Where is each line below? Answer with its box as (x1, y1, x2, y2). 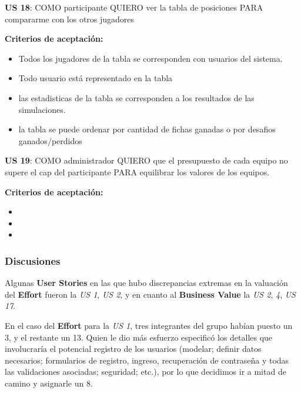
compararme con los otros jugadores (5, 12, 135, 25)
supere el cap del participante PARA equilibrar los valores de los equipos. (5, 165, 270, 178)
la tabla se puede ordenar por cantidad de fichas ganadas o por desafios (18, 123, 276, 135)
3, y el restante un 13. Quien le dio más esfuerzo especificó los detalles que (5, 331, 273, 343)
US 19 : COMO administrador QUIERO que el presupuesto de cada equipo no (5, 154, 288, 166)
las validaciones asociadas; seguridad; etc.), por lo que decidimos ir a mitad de (5, 365, 286, 378)
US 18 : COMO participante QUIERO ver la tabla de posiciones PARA (5, 1, 263, 13)
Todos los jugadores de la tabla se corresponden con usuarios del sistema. (18, 52, 283, 64)
